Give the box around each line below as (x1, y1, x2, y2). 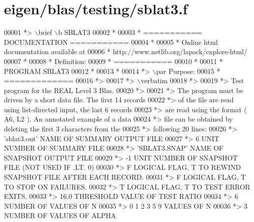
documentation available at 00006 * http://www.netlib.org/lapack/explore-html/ (4, 46, 248, 57)
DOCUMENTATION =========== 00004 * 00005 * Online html (4, 36, 218, 47)
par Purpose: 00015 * (156, 65, 220, 76)
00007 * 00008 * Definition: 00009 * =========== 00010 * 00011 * (4, 56, 223, 66)
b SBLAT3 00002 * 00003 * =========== (58, 27, 202, 37)
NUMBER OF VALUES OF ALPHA (4, 210, 116, 221)
